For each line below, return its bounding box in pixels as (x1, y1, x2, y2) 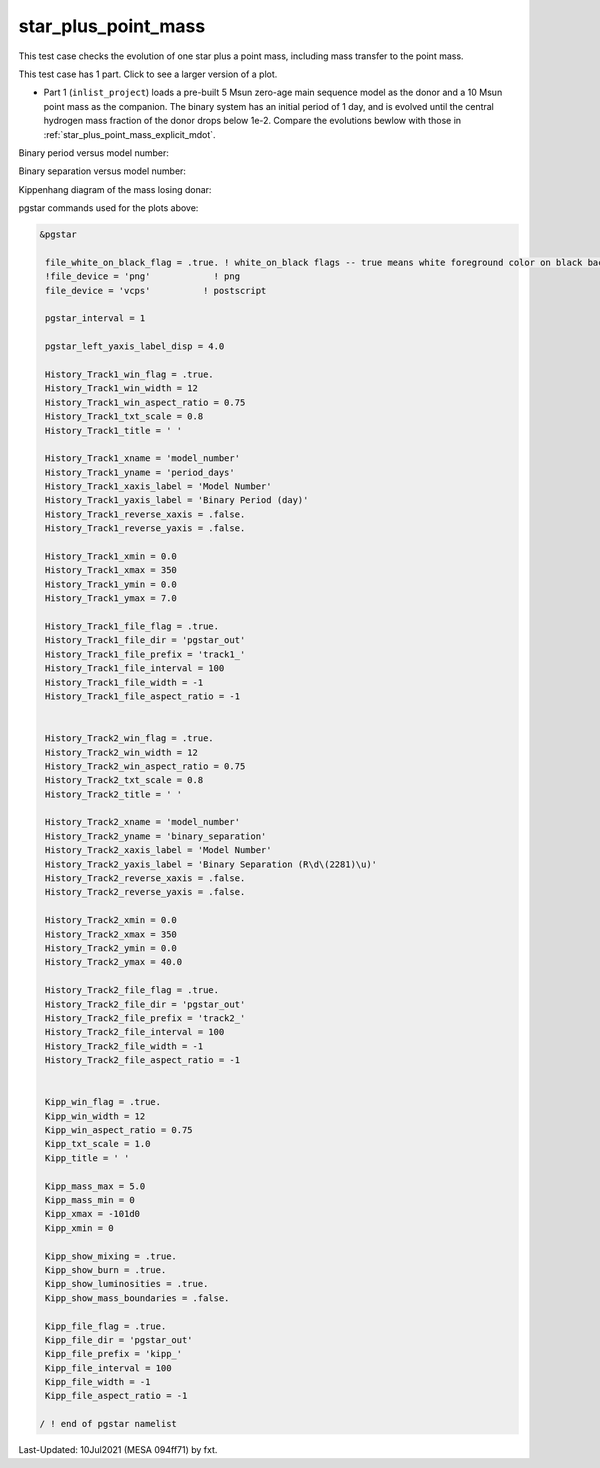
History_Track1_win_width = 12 (45, 383, 199, 394)
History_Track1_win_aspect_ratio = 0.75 (45, 396, 246, 408)
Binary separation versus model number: (18, 165, 187, 177)
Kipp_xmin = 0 (45, 1222, 114, 1234)
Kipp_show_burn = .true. (45, 1264, 167, 1275)
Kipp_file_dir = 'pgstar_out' (45, 1334, 194, 1345)
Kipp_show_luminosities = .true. (45, 1278, 209, 1290)
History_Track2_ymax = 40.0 (45, 956, 183, 968)
